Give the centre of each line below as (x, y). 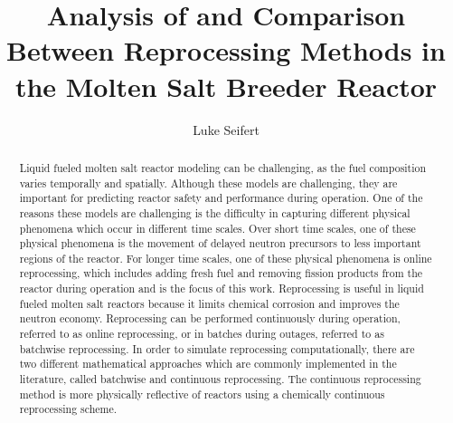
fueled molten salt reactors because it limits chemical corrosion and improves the (209, 303)
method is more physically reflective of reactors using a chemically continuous (202, 394)
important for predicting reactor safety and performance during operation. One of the (221, 198)
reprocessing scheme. (68, 409)
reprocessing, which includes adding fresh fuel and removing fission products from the (221, 273)
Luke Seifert (226, 129)
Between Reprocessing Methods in (226, 50)
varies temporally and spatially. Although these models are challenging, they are (208, 183)
